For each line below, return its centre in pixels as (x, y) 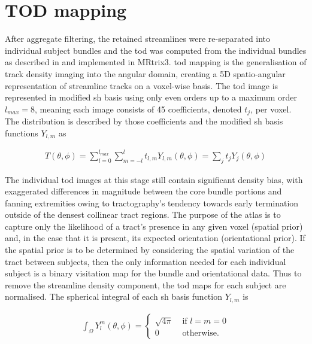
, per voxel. (271, 109)
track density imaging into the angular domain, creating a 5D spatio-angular (145, 73)
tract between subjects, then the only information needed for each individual (146, 261)
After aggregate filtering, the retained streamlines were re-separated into (138, 39)
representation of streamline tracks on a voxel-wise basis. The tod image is (142, 85)
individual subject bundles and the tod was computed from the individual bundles (156, 50)
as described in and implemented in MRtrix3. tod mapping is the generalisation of (156, 62)
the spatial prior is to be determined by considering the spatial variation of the (150, 250)
